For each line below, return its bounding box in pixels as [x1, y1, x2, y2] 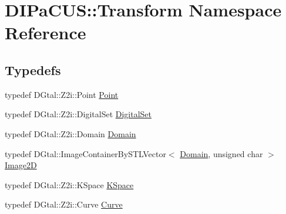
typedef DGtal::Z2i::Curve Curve [5, 198, 123, 210]
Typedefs [5, 60, 61, 79]
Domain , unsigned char [180, 147, 263, 159]
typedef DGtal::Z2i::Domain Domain [5, 127, 136, 140]
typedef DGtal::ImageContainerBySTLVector [5, 147, 166, 159]
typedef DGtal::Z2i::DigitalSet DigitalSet [5, 108, 152, 120]
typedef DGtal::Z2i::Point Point [5, 88, 119, 100]
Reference [5, 21, 86, 45]
